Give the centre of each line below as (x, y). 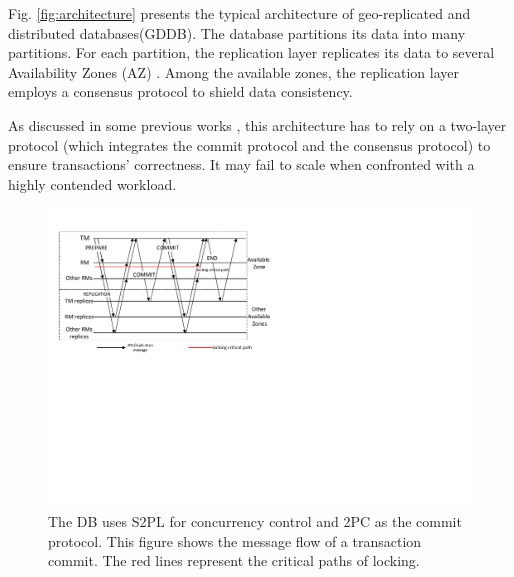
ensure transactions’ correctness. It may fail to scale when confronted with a (241, 164)
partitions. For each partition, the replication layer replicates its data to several (251, 52)
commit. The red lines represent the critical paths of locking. (234, 560)
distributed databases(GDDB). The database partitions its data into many (237, 32)
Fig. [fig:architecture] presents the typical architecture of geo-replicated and (239, 13)
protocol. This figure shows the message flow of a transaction (235, 540)
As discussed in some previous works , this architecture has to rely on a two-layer (257, 124)
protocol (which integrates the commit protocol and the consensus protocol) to (249, 144)
